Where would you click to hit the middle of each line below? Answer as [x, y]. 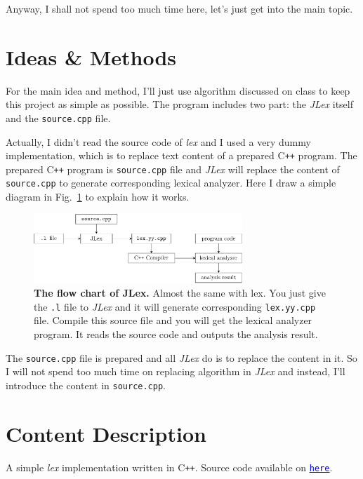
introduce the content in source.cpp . [86, 385]
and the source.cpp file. [58, 117]
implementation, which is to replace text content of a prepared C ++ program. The [181, 155]
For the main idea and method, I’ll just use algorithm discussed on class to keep [178, 90]
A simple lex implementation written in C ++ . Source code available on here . [169, 467]
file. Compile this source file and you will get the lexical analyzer [173, 320]
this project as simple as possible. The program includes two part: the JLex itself [180, 104]
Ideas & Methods [91, 56]
